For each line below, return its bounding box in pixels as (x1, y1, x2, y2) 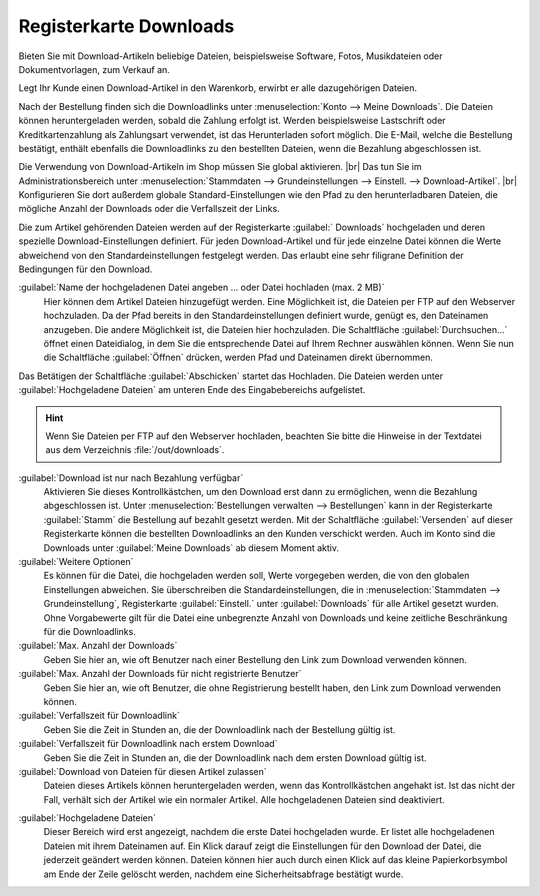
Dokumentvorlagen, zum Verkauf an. (18, 63, 170, 75)
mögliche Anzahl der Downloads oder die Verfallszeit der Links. (18, 203, 280, 215)
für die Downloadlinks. (43, 626, 137, 637)
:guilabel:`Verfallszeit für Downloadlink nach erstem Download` (18, 738, 278, 750)
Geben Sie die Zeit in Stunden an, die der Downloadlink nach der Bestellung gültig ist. (43, 723, 396, 735)
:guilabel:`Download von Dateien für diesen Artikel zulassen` (18, 765, 267, 777)
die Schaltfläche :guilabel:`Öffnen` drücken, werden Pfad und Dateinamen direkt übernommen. (43, 351, 434, 364)
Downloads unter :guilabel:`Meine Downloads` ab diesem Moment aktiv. (43, 541, 340, 554)
